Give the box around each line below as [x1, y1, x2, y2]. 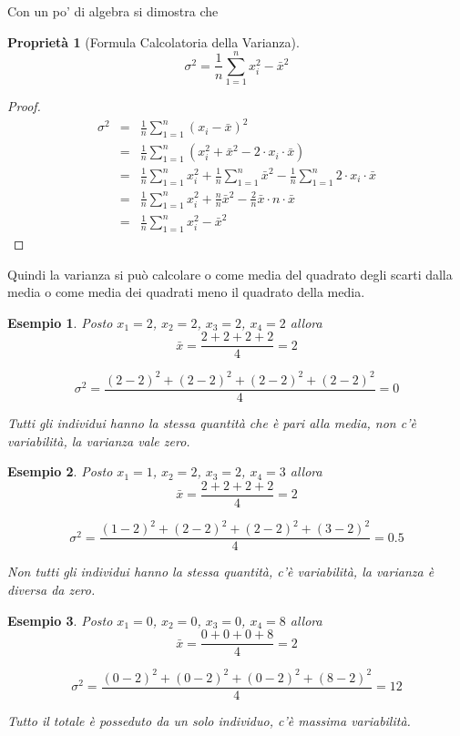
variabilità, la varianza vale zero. [7, 431, 190, 450]
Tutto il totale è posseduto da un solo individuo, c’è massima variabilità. [7, 710, 411, 730]
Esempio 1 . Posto [7, 312, 113, 332]
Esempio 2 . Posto [7, 462, 113, 481]
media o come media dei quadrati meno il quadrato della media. [7, 282, 365, 302]
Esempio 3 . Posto [7, 610, 113, 629]
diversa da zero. [7, 579, 96, 598]
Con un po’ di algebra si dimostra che [7, 2, 219, 20]
